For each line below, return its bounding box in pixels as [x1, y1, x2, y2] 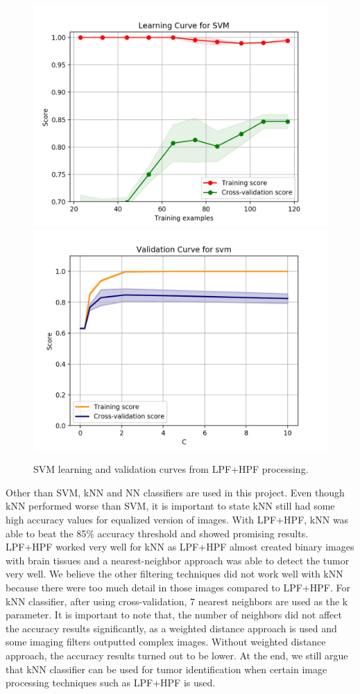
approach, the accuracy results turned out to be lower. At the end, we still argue [6, 648, 348, 662]
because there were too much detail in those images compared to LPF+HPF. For [6, 580, 350, 594]
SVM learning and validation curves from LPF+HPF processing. [33, 462, 309, 476]
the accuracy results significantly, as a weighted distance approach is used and [6, 621, 337, 635]
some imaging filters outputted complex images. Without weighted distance [6, 634, 326, 649]
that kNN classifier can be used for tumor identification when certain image [6, 661, 327, 676]
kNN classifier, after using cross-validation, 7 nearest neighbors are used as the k [6, 593, 348, 608]
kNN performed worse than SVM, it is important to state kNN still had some [6, 498, 335, 513]
